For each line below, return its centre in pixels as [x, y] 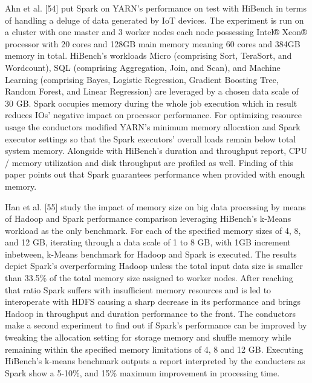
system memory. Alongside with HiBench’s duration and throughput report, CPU [156, 151]
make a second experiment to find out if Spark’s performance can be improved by [156, 325]
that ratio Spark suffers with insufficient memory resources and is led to [138, 289]
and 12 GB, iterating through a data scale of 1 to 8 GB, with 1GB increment [148, 242]
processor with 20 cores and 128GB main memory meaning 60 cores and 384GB [153, 43]
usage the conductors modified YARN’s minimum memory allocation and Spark [153, 126]
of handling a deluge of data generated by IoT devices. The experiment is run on [154, 20]
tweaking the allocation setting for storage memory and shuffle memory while [148, 337]
